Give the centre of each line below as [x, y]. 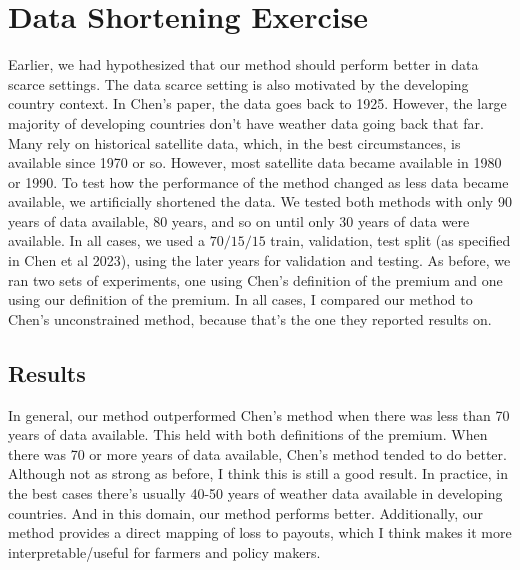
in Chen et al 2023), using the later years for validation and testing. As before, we [259, 260]
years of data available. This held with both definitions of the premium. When [248, 434]
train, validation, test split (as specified [390, 240]
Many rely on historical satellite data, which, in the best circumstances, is [234, 142]
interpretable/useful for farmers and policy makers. [164, 551]
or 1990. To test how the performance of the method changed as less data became [258, 181]
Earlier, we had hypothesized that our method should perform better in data [243, 64]
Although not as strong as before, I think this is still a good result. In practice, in [258, 473]
